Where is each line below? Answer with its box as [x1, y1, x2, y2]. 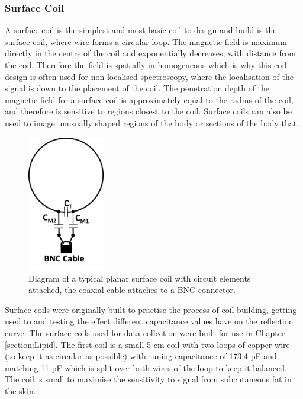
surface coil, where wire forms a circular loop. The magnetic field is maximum [5, 35, 287, 47]
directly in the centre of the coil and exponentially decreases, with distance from [5, 47, 296, 59]
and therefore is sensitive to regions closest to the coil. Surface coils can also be [5, 105, 292, 117]
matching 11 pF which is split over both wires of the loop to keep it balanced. [5, 361, 287, 374]
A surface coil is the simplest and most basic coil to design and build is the [5, 24, 277, 36]
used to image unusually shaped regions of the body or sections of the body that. [5, 116, 299, 129]
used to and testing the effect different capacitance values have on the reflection [5, 315, 294, 327]
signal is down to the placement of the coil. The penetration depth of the [5, 82, 270, 94]
